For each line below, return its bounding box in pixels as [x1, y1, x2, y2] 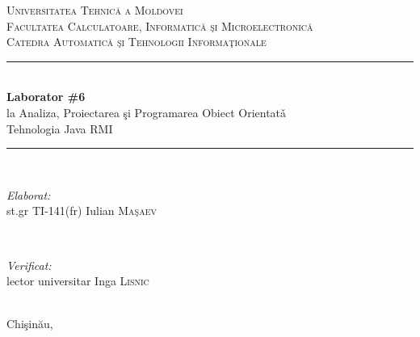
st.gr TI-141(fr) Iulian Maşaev [6, 202, 157, 219]
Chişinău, [6, 315, 53, 332]
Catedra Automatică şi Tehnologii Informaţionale [6, 33, 267, 50]
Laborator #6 [6, 88, 86, 105]
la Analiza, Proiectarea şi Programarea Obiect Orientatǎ [6, 103, 287, 120]
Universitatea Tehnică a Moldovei [6, 2, 183, 18]
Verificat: [6, 256, 52, 273]
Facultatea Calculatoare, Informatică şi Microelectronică [6, 17, 313, 34]
